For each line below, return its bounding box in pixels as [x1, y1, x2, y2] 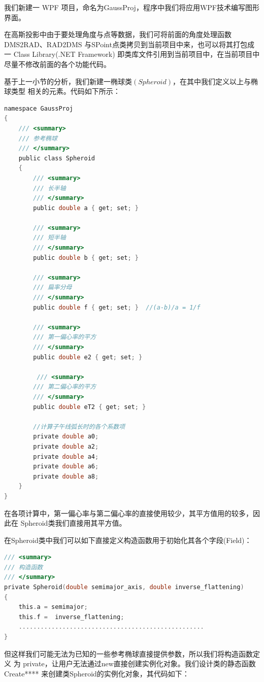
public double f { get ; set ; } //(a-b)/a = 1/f [33, 303, 201, 311]
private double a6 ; [33, 463, 99, 470]
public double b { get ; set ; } [33, 254, 139, 261]
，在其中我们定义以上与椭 [172, 76, 258, 86]
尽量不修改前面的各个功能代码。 [4, 58, 111, 69]
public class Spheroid [18, 154, 95, 162]
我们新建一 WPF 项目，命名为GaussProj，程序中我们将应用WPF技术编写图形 [4, 2, 259, 12]
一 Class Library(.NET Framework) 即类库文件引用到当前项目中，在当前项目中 [4, 49, 260, 59]
